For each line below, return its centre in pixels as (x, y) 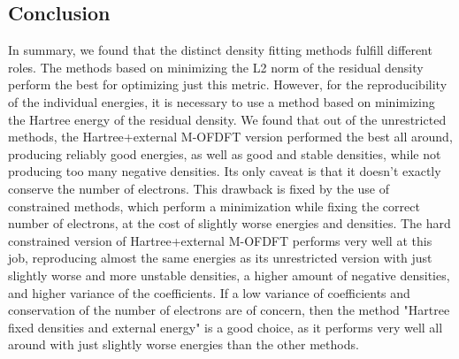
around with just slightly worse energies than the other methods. (184, 344)
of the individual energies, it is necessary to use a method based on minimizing (222, 101)
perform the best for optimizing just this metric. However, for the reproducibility (228, 84)
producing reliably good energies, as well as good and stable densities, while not (225, 153)
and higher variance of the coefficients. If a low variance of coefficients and (209, 292)
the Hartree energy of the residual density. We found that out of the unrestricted (227, 119)
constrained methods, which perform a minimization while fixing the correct (214, 206)
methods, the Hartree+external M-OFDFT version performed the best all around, (230, 137)
